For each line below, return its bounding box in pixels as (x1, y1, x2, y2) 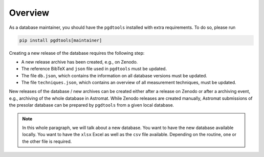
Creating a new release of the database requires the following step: (9, 50, 145, 56)
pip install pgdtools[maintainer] (19, 37, 102, 43)
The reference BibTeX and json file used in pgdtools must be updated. (21, 66, 167, 72)
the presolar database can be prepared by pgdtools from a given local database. (9, 102, 175, 108)
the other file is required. (22, 138, 72, 144)
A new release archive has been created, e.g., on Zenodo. (21, 59, 138, 65)
